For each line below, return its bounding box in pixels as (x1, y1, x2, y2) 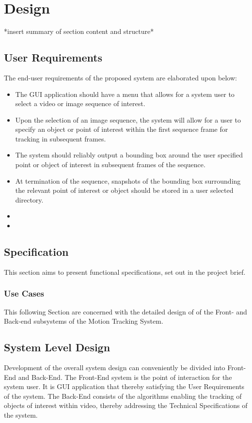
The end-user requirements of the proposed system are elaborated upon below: (4, 72, 237, 82)
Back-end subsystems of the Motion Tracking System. (4, 316, 163, 326)
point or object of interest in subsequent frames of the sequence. (15, 159, 205, 170)
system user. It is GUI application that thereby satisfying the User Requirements (4, 381, 245, 392)
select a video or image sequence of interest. (15, 98, 145, 109)
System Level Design (4, 340, 110, 355)
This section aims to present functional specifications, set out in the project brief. (4, 266, 246, 277)
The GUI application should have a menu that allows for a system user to (15, 89, 235, 99)
